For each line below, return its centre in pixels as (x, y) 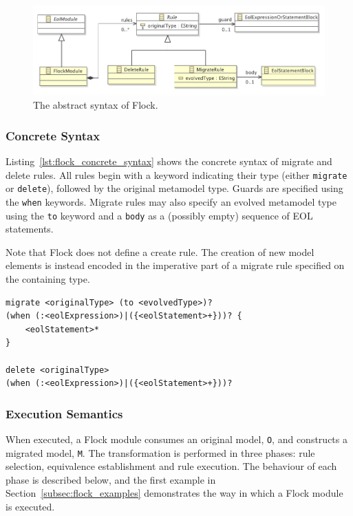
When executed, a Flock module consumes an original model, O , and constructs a (176, 439)
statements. (30, 229)
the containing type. (48, 279)
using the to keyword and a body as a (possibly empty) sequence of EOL (159, 215)
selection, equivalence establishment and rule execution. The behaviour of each (171, 466)
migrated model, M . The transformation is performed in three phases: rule (160, 452)
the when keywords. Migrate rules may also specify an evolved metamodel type (171, 201)
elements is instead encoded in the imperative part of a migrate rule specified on (175, 265)
